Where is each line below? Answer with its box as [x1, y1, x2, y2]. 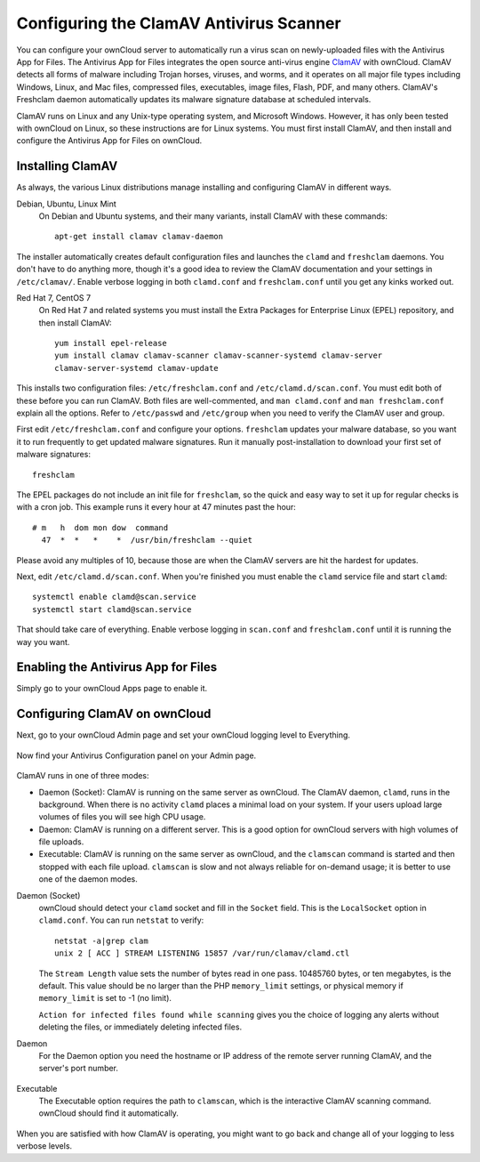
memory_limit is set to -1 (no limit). [38, 993, 172, 1004]
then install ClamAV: [38, 317, 112, 328]
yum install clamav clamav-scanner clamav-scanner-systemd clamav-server [54, 351, 383, 360]
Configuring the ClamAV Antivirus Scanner [16, 13, 341, 33]
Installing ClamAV [16, 158, 118, 173]
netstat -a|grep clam [54, 935, 148, 946]
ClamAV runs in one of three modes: [16, 771, 150, 781]
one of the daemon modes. [38, 874, 138, 884]
